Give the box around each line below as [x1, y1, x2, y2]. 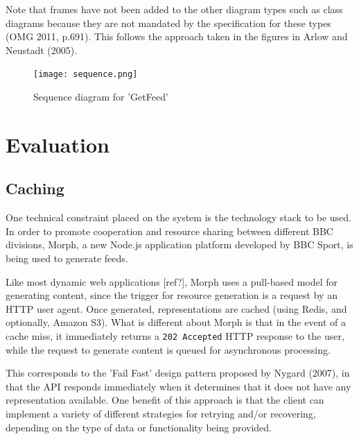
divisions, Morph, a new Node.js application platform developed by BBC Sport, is [6, 237, 353, 252]
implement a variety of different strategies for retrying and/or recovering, [6, 406, 316, 420]
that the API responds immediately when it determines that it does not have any [6, 379, 351, 393]
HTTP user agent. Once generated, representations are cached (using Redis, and [6, 301, 347, 316]
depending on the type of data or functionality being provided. [6, 420, 272, 434]
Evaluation [6, 130, 110, 158]
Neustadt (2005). [6, 42, 78, 57]
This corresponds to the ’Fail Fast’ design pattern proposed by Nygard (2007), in [6, 365, 350, 380]
